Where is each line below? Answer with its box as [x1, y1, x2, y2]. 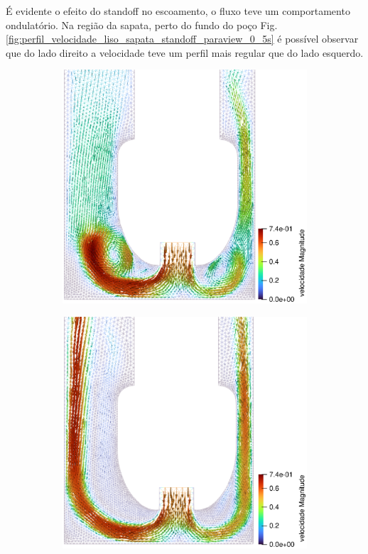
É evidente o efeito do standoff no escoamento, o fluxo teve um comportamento [6, 4, 350, 18]
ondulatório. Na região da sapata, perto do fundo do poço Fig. [6, 17, 278, 32]
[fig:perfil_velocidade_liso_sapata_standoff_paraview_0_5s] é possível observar [6, 31, 359, 46]
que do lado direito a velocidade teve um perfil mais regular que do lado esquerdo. [6, 45, 364, 60]
